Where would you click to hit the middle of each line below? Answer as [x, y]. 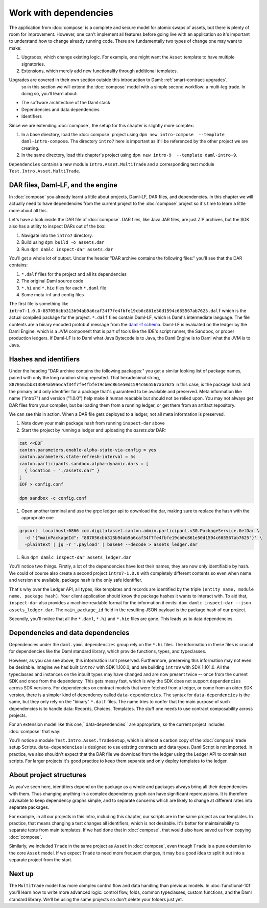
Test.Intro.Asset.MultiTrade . [45, 171]
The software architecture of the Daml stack [66, 103]
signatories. [33, 64]
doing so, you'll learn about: [49, 94]
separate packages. [29, 807]
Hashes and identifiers [45, 359]
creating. [30, 148]
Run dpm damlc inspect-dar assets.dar [67, 249]
